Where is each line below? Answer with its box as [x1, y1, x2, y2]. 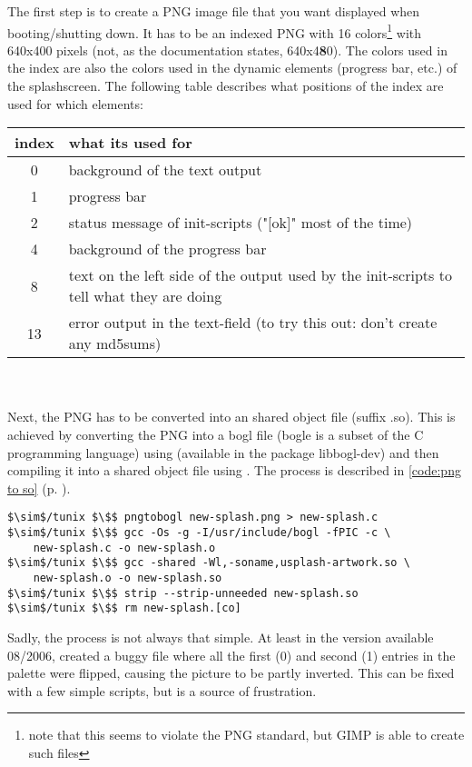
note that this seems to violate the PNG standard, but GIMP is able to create [28, 725, 465, 744]
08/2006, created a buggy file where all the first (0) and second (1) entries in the [7, 645, 456, 664]
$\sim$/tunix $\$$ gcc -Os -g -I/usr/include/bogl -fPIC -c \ [7, 526, 391, 540]
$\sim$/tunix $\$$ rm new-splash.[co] [7, 602, 241, 615]
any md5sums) [68, 333, 162, 354]
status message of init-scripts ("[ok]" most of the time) [68, 212, 413, 234]
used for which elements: [7, 94, 143, 113]
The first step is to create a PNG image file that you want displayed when [7, 2, 420, 20]
